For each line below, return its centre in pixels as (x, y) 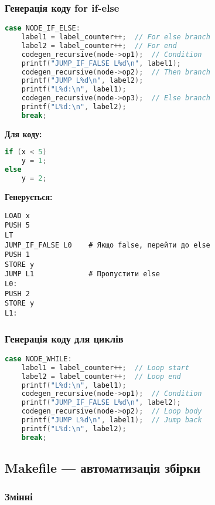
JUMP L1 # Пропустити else (82, 274)
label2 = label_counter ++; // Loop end (101, 376)
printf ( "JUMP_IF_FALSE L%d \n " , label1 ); (101, 63)
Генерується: (29, 196)
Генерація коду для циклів (64, 338)
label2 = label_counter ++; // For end (99, 45)
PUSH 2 (17, 294)
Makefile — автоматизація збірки (103, 468)
